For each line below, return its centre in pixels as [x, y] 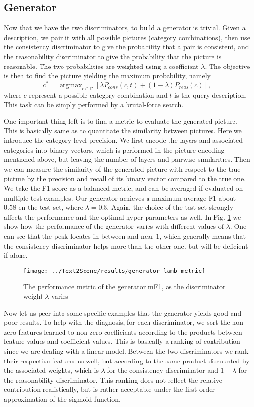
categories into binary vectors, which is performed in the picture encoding [114, 149]
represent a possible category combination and [98, 95]
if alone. [16, 255]
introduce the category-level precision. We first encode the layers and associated [123, 140]
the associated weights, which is [51, 370]
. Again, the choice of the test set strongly [170, 207]
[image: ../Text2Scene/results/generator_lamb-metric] [115, 271]
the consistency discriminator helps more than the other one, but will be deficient [126, 245]
